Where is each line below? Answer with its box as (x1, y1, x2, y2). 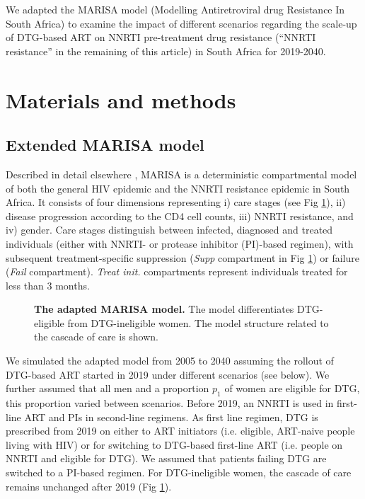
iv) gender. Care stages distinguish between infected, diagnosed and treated (6, 222, 333, 237)
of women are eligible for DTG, (224, 381, 360, 396)
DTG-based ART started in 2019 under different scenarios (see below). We (6, 367, 330, 382)
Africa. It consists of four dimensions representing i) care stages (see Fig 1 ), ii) (6, 195, 346, 210)
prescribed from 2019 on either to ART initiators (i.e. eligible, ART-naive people (6, 423, 355, 438)
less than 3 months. (6, 277, 90, 292)
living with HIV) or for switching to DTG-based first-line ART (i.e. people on (6, 437, 343, 452)
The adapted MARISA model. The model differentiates (34, 302, 294, 316)
